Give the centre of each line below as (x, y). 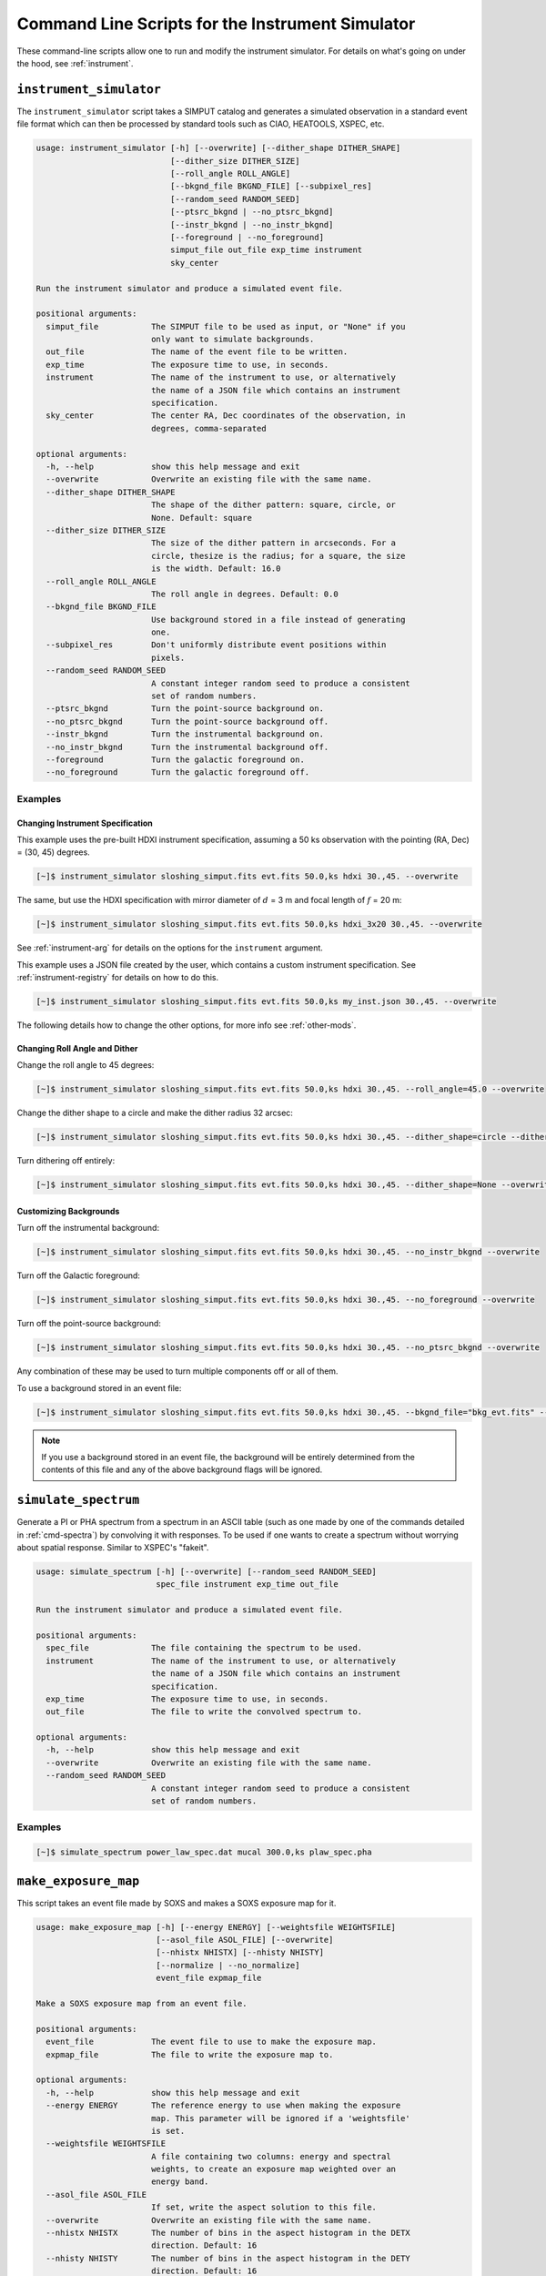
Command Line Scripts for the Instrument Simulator (216, 24)
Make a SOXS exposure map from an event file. (142, 2003)
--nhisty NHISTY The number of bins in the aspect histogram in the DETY (228, 2258)
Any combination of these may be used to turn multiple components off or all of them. (177, 1371)
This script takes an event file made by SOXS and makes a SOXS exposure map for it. (177, 1903)
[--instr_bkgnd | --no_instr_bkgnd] (252, 224)
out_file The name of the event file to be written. (197, 352)
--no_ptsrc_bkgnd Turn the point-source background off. (187, 721)
